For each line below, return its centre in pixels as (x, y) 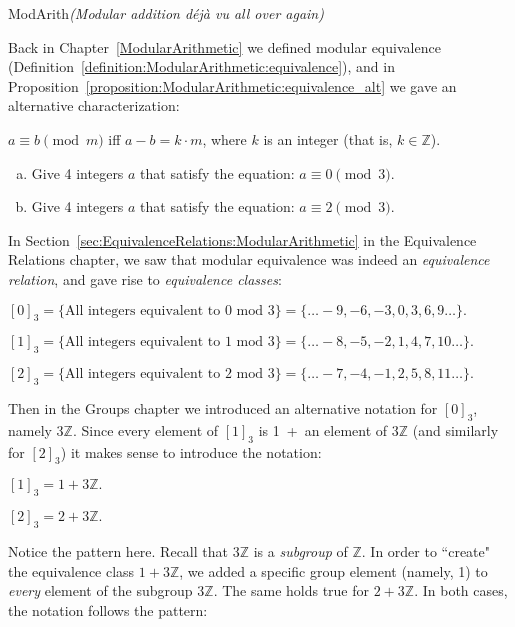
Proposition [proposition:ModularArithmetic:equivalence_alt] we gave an (232, 85)
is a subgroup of (300, 550)
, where (224, 138)
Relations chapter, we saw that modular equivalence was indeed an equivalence (249, 259)
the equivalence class (71, 570)
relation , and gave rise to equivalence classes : (145, 278)
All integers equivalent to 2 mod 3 (170, 374)
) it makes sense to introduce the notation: (191, 451)
